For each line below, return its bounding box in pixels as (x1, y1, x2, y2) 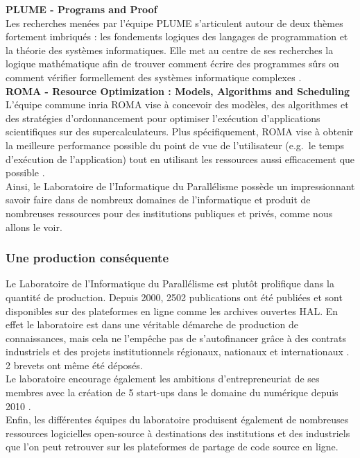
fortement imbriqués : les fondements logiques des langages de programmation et (6, 29, 348, 44)
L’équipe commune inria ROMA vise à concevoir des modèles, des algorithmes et (6, 97, 349, 112)
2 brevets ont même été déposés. (6, 357, 143, 372)
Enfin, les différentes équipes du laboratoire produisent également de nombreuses (6, 412, 349, 427)
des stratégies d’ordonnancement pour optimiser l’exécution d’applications (6, 110, 320, 125)
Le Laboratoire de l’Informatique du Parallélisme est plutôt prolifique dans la (6, 276, 334, 291)
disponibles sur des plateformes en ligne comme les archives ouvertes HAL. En (6, 303, 338, 318)
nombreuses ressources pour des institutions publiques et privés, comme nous (6, 205, 333, 220)
